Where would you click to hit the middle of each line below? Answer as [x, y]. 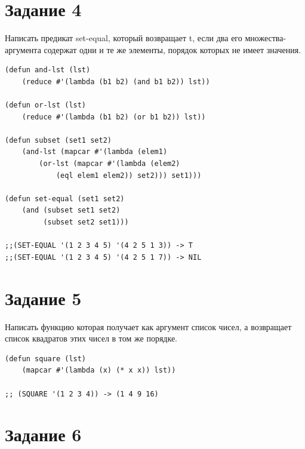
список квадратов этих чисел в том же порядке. [91, 338]
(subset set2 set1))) [86, 222]
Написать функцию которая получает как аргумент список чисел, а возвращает [148, 326]
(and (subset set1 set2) [71, 210]
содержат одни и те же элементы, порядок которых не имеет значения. [172, 49]
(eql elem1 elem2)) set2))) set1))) [129, 175]
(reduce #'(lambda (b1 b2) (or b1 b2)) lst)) [114, 117]
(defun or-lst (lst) [46, 105]
